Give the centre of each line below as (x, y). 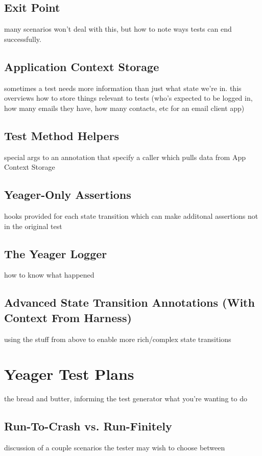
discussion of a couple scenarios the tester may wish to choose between (115, 448)
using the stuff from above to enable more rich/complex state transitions (118, 339)
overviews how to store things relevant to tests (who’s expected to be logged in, (128, 98)
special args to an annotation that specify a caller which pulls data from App (125, 157)
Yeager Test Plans (69, 374)
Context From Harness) (68, 317)
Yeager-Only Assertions (68, 195)
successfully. (23, 39)
